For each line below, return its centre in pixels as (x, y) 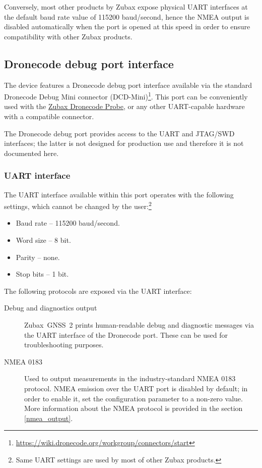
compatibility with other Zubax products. (68, 36)
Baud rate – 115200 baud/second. (68, 223)
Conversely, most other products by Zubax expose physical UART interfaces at (126, 7)
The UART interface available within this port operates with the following (119, 194)
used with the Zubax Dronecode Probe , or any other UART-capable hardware (124, 106)
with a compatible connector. (49, 116)
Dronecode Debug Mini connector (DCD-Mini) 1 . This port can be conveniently (126, 96)
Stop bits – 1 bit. (42, 274)
